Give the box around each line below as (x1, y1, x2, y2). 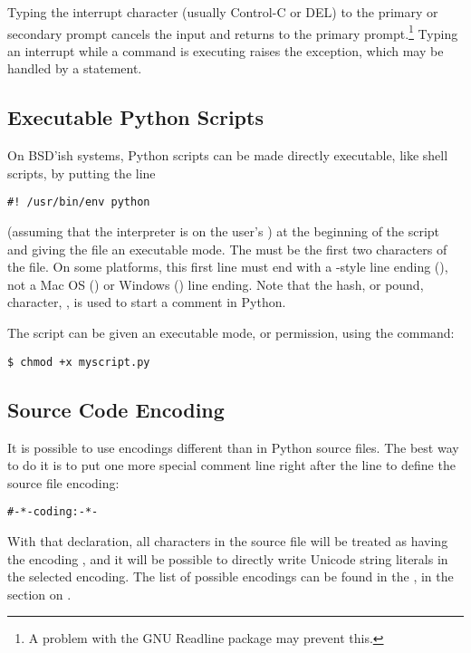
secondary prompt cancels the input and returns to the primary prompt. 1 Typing (7, 21, 458, 43)
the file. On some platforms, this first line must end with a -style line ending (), (7, 257, 448, 276)
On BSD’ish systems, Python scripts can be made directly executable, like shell (7, 146, 448, 165)
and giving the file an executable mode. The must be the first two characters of (7, 239, 447, 258)
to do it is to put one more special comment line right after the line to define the (7, 456, 456, 475)
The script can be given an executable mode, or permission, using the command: (7, 323, 455, 342)
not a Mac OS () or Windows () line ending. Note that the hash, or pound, (7, 274, 424, 293)
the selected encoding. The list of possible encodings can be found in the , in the (7, 567, 454, 586)
